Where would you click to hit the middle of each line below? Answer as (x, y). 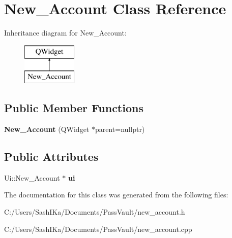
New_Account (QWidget (47, 129)
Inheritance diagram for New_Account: (65, 33)
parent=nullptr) (120, 129)
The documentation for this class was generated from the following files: (116, 195)
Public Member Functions (74, 108)
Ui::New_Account (32, 177)
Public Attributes (51, 157)
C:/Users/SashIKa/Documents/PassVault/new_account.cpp (98, 229)
